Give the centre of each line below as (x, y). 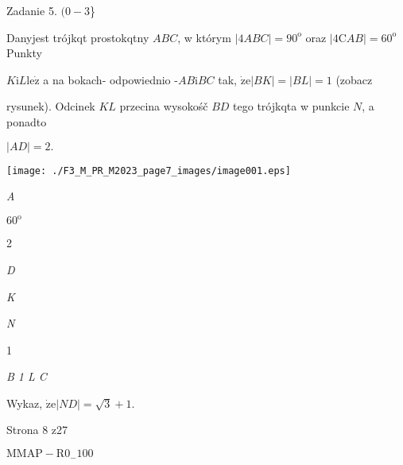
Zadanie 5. (32, 10)
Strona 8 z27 (37, 430)
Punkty (24, 53)
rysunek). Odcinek (51, 106)
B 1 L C (27, 376)
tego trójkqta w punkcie (291, 106)
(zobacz (354, 79)
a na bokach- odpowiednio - (110, 79)
